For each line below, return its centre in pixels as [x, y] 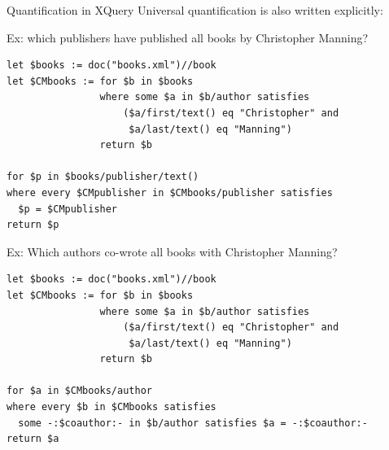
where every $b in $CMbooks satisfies [111, 407]
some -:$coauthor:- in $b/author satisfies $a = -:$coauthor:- [193, 423]
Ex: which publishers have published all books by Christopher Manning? [188, 37]
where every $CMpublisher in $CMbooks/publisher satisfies [170, 192]
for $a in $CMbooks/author [79, 391]
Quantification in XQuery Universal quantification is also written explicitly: [195, 10]
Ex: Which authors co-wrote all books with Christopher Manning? [172, 251]
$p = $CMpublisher [68, 209]
